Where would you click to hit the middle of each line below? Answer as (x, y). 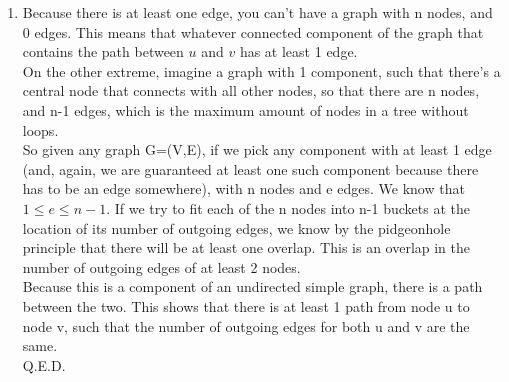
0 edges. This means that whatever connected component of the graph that (253, 31)
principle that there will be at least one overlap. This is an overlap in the (246, 247)
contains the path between (103, 51)
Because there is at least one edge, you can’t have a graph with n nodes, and (257, 12)
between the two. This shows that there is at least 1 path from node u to (246, 305)
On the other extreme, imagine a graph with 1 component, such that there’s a (261, 70)
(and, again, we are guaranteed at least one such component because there (250, 168)
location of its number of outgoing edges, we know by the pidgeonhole (236, 227)
